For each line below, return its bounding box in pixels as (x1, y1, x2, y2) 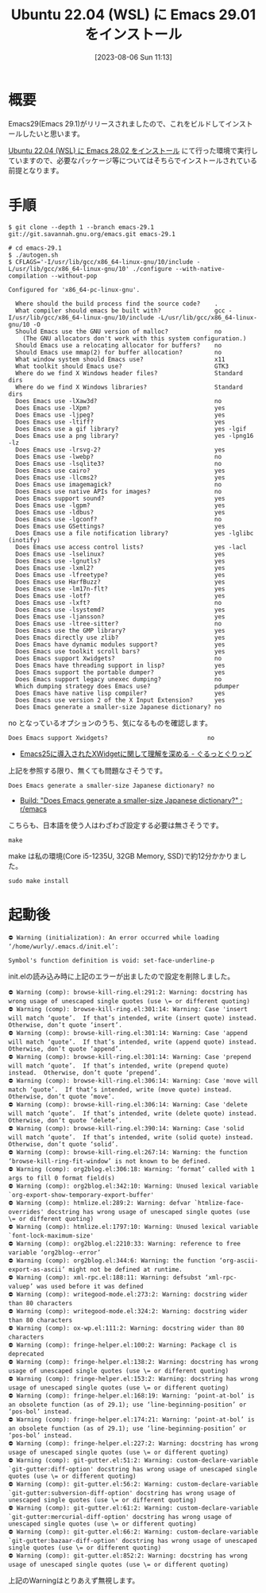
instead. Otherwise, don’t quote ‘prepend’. (8, 1068, 161, 1076)
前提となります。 (8, 165, 64, 175)
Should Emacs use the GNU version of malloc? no (15, 328, 222, 335)
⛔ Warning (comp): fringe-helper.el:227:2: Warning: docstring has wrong (8, 1439, 259, 1448)
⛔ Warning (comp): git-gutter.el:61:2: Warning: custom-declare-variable (8, 1504, 259, 1512)
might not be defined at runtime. (68, 1265, 183, 1273)
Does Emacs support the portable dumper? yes (15, 668, 226, 676)
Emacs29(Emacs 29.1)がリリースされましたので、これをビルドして (8, 118, 226, 128)
